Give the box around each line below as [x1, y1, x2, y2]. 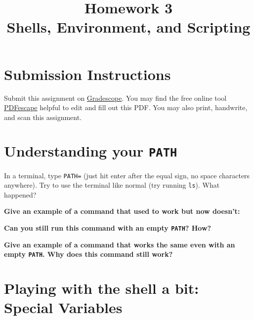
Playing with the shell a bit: [4, 278, 199, 298]
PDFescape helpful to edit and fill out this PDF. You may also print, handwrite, [4, 102, 248, 113]
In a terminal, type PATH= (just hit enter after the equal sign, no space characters [4, 170, 250, 180]
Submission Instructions [4, 64, 171, 84]
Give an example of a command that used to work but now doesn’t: [4, 206, 240, 216]
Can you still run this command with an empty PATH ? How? [4, 223, 212, 233]
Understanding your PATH [4, 141, 177, 161]
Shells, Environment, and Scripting [6, 17, 251, 37]
